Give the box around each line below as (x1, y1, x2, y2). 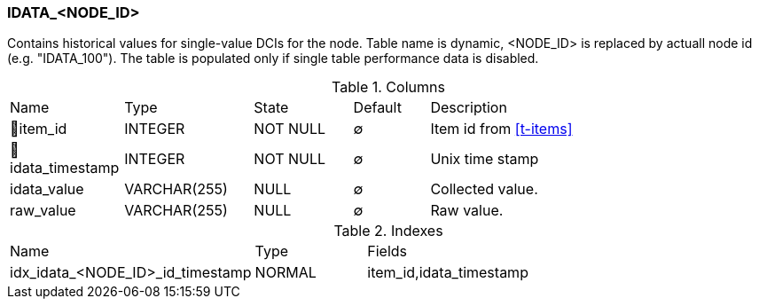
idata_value (10, 180, 84, 199)
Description (430, 98, 507, 117)
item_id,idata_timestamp (367, 263, 528, 282)
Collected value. (430, 180, 538, 199)
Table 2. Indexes (333, 222, 443, 240)
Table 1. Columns (332, 78, 445, 97)
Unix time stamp (430, 150, 539, 169)
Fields (367, 242, 408, 261)
